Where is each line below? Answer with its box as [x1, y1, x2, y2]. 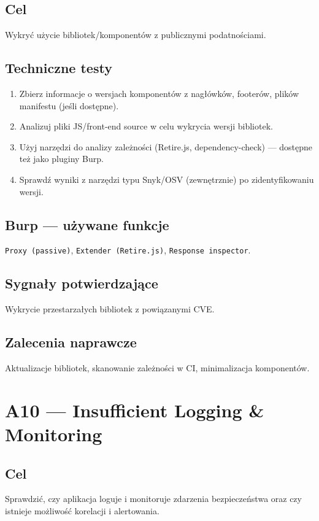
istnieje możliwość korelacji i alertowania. [5, 504, 159, 517]
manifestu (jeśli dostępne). [19, 99, 119, 112]
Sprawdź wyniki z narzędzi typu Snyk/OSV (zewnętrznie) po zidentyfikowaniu [19, 172, 314, 185]
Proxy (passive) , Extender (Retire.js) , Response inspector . [5, 244, 251, 257]
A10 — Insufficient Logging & [5, 397, 264, 422]
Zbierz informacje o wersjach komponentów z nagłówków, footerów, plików [19, 87, 299, 99]
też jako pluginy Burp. [19, 152, 104, 165]
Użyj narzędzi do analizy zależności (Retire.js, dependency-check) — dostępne [19, 140, 313, 153]
